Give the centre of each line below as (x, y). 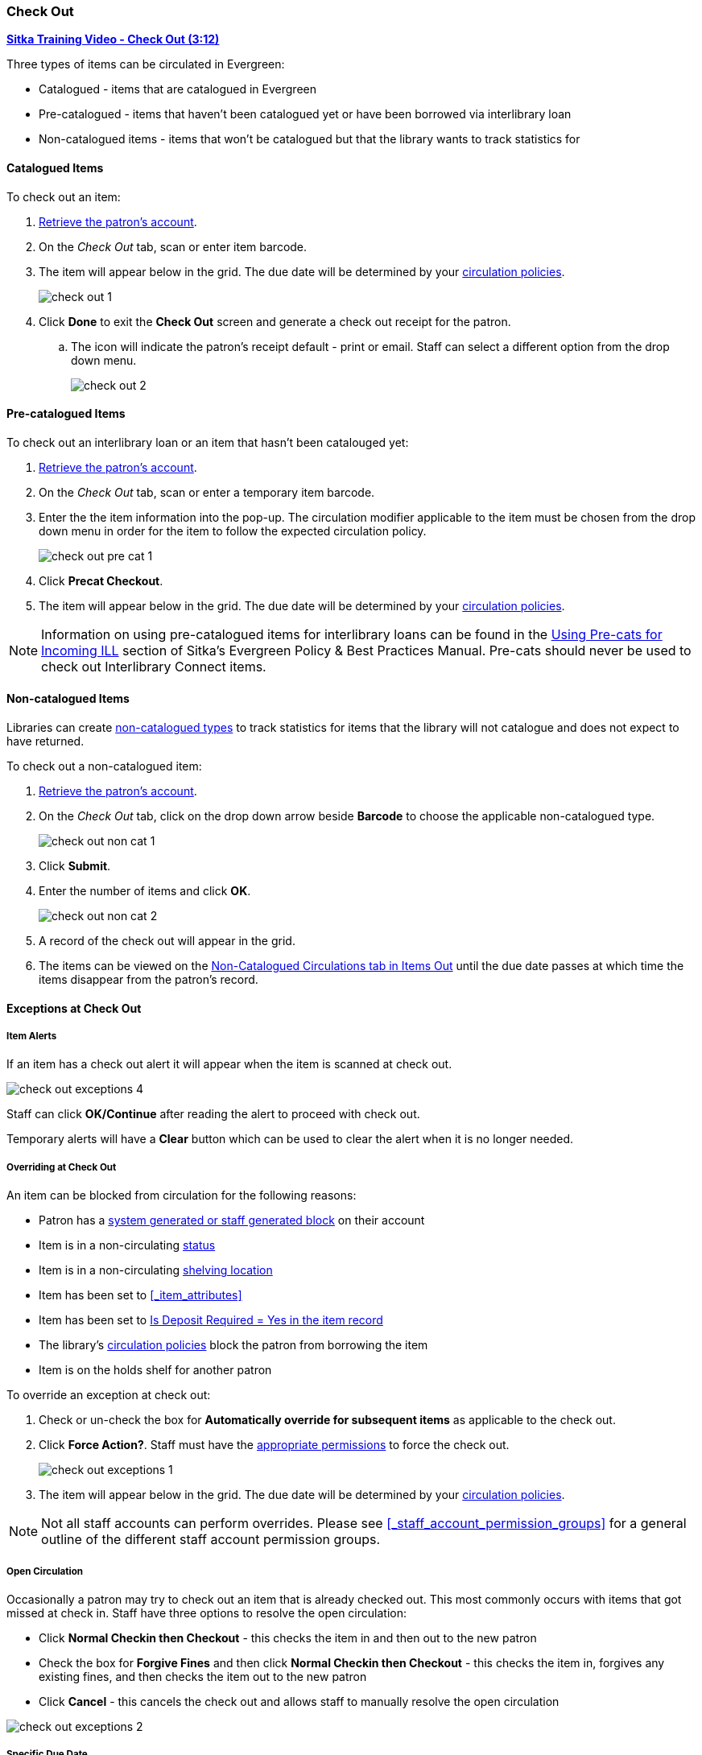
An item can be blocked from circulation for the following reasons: (182, 1195)
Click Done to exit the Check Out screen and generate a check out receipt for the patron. (275, 321)
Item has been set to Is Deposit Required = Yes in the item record (211, 1320)
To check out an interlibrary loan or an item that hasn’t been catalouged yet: (208, 442)
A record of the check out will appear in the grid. (167, 941)
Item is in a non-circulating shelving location (156, 1270)
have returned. (45, 741)
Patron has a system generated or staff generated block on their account (232, 1220)
